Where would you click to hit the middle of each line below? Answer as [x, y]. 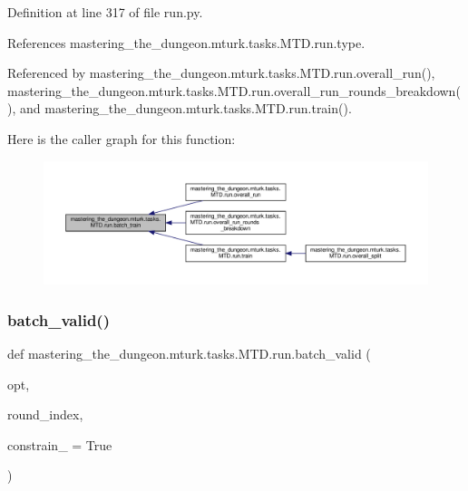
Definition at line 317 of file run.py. [105, 12]
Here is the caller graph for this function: [122, 138]
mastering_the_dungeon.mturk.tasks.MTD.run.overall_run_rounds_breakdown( [234, 90]
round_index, [45, 414]
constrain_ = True [60, 444]
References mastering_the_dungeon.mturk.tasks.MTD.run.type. [186, 42]
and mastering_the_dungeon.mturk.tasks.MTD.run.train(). [185, 108]
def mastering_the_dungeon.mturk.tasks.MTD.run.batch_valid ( [189, 354]
